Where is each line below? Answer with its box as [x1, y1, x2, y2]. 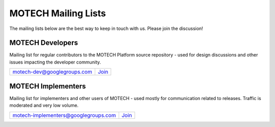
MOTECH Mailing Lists [9, 8, 106, 19]
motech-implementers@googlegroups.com [12, 112, 116, 119]
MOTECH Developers [9, 39, 78, 47]
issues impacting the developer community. [9, 59, 101, 65]
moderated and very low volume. [9, 102, 79, 109]
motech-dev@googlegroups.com [12, 69, 93, 76]
